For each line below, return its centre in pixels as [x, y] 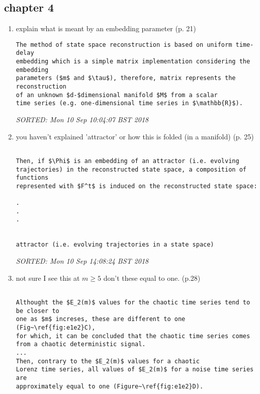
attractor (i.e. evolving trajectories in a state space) [115, 245]
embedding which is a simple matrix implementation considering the [133, 62]
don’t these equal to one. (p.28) [152, 278]
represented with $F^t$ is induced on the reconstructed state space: [137, 186]
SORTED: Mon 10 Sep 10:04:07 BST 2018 [82, 120]
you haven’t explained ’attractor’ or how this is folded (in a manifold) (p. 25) [135, 136]
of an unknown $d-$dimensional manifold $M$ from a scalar [117, 95]
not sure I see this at [48, 278]
